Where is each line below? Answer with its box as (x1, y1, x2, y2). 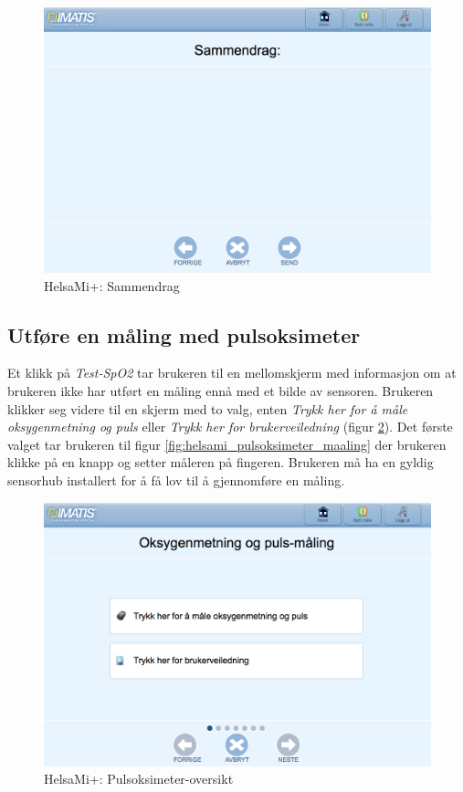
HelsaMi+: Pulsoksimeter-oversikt (44, 769, 234, 788)
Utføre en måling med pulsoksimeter (7, 320, 361, 349)
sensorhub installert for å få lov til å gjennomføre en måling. (7, 470, 345, 489)
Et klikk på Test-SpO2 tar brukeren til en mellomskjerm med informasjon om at (7, 363, 457, 382)
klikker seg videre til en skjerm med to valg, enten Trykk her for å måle (7, 399, 408, 418)
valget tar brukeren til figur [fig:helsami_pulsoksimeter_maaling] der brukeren (7, 434, 447, 453)
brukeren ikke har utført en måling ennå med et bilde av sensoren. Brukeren (7, 381, 434, 400)
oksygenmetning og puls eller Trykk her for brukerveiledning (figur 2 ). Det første (7, 417, 453, 436)
